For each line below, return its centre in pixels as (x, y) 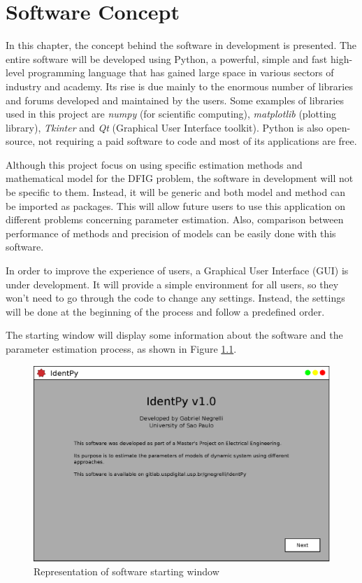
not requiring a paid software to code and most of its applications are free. (197, 141)
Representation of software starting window (126, 571)
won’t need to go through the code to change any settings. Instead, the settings (175, 298)
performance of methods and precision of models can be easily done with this (171, 233)
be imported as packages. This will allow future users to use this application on (175, 205)
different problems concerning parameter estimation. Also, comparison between (175, 219)
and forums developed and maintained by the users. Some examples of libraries (175, 100)
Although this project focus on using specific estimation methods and (154, 164)
